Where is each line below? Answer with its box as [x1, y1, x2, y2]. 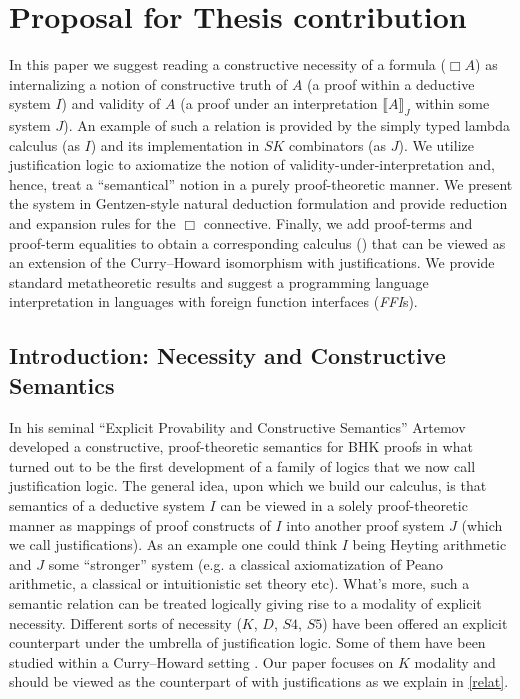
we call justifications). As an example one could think [9, 534, 338, 555]
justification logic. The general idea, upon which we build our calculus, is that [9, 475, 487, 496]
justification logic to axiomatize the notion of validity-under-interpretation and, [9, 154, 495, 175]
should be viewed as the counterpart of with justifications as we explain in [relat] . [9, 671, 509, 692]
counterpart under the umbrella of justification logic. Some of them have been [9, 632, 486, 653]
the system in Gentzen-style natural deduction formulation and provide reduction [9, 193, 508, 214]
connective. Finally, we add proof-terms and [203, 213, 473, 234]
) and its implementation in [90, 134, 260, 155]
